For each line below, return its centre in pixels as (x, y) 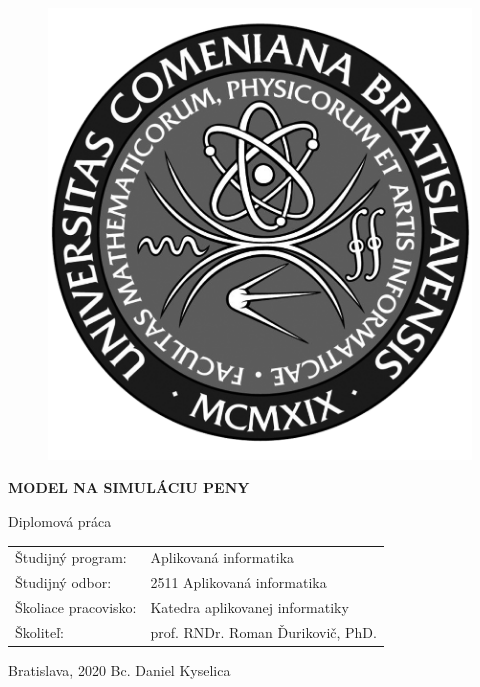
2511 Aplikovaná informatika (238, 582)
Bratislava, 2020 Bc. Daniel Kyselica (119, 669)
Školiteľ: (40, 631)
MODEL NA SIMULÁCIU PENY (129, 487)
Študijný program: (71, 557)
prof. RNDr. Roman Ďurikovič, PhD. (263, 631)
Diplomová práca (60, 520)
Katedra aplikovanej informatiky (249, 607)
